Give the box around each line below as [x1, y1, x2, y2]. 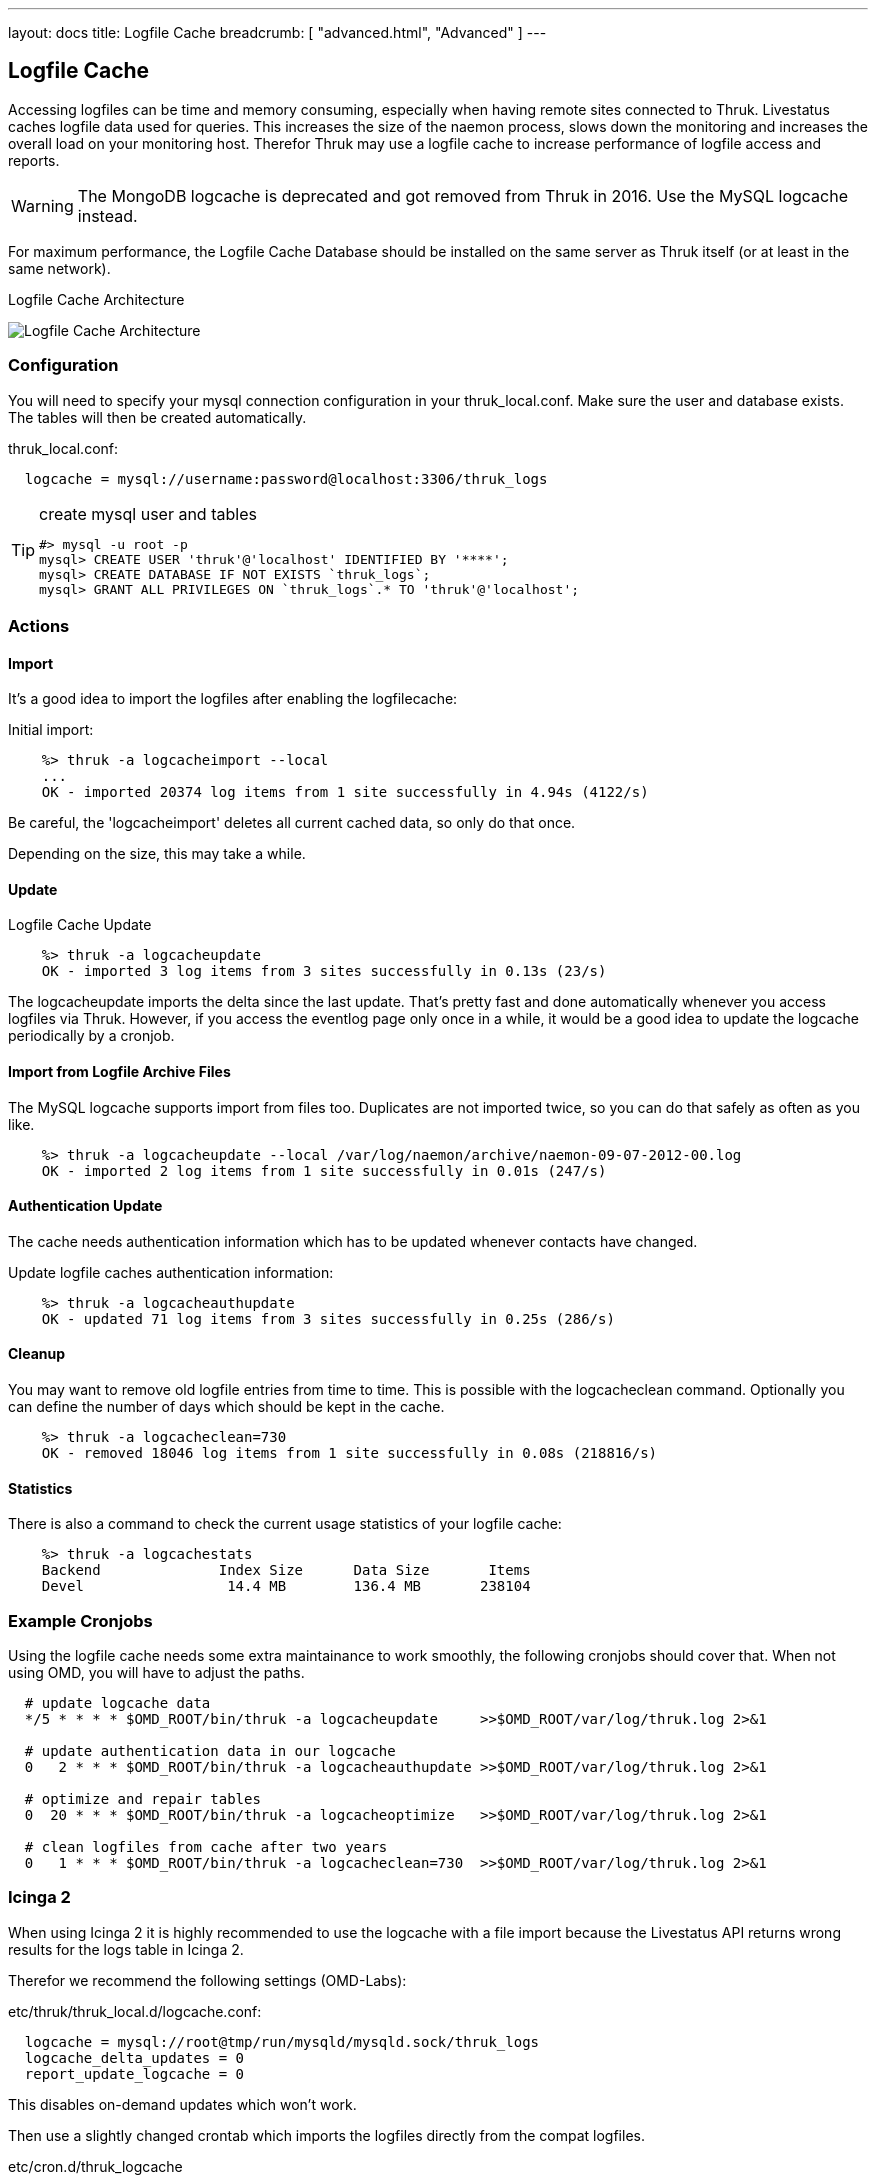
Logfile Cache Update [8, 916, 152, 934]
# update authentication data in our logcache [24, 1743, 396, 1760]
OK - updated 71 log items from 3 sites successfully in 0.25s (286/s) [41, 1310, 615, 1327]
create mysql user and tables [39, 503, 257, 524]
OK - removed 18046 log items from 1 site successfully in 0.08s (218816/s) [41, 1445, 658, 1462]
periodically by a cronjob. [8, 1027, 175, 1045]
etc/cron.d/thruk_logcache [8, 2157, 183, 2175]
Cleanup [8, 1345, 66, 1363]
